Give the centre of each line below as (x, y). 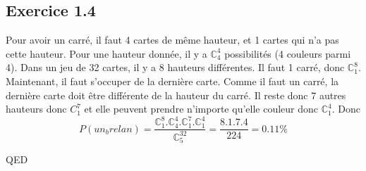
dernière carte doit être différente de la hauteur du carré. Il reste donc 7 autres (176, 95)
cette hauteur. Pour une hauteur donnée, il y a (106, 53)
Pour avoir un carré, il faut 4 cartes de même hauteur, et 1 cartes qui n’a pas (172, 40)
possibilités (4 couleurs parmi (288, 53)
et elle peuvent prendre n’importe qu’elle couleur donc (201, 109)
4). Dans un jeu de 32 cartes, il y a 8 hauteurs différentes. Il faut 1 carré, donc (175, 67)
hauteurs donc (36, 109)
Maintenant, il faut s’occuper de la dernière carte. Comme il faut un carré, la (172, 81)
